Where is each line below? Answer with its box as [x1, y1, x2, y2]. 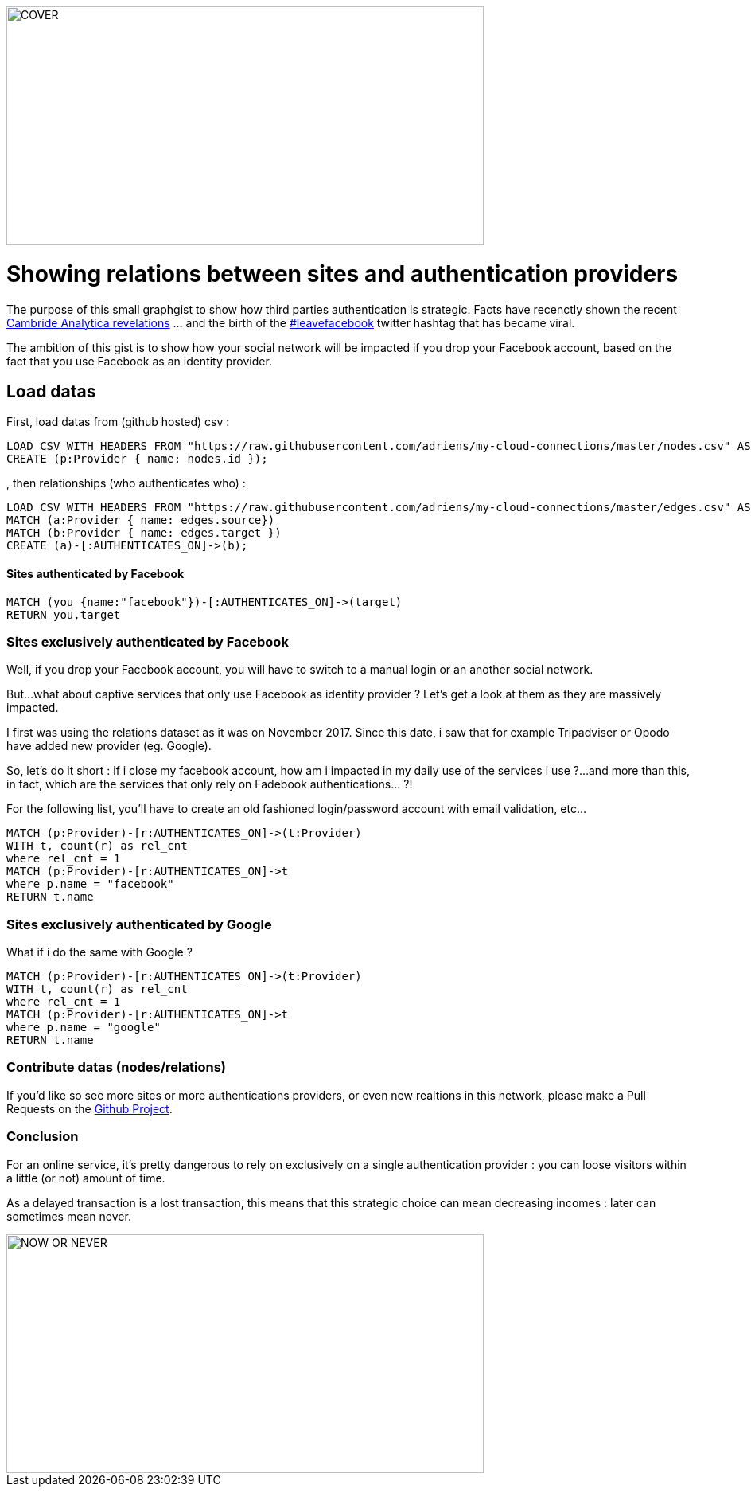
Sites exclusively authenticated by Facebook [6, 633, 289, 650]
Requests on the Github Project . [6, 1101, 173, 1116]
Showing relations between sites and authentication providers [6, 260, 679, 287]
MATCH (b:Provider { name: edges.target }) [6, 526, 282, 540]
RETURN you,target [6, 608, 121, 621]
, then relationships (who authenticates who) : [6, 476, 246, 491]
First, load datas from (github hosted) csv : [6, 415, 230, 429]
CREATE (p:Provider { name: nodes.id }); [6, 452, 268, 466]
